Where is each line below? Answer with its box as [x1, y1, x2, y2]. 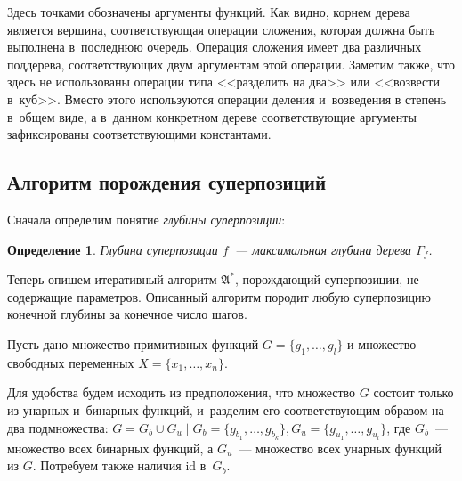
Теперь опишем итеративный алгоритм [7, 270, 217, 289]
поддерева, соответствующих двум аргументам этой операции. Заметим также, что [7, 54, 455, 73]
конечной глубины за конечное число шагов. [7, 305, 247, 323]
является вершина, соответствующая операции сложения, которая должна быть [7, 20, 435, 38]
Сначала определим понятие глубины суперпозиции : [7, 209, 286, 228]
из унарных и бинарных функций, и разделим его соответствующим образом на [7, 400, 444, 419]
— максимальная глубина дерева [234, 240, 412, 258]
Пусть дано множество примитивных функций [7, 334, 259, 353]
